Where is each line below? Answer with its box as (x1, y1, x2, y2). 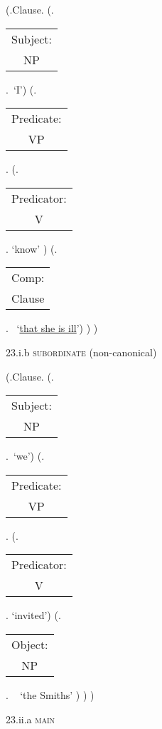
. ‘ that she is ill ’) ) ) (6, 321, 98, 336)
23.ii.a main (6, 711, 55, 726)
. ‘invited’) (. (6, 608, 61, 623)
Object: (11, 635, 48, 653)
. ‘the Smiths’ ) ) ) (6, 687, 94, 702)
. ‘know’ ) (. (6, 241, 58, 256)
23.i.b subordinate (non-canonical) (6, 344, 157, 359)
